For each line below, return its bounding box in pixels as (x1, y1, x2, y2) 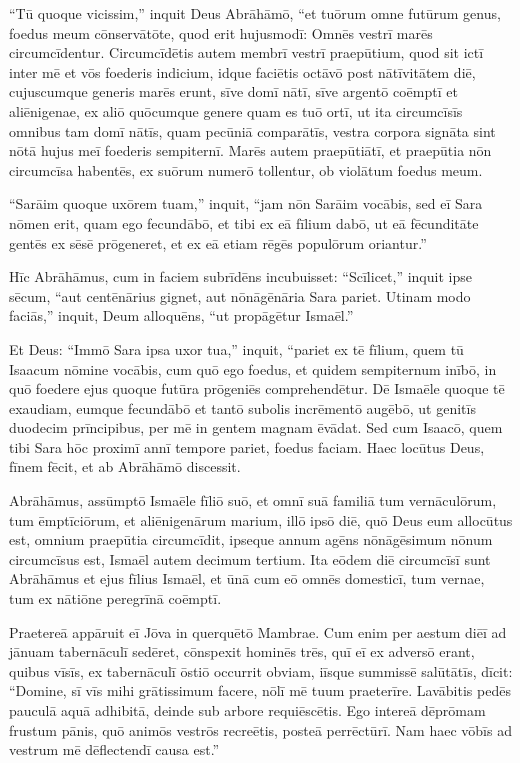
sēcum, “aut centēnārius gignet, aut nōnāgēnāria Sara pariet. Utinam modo (9, 285, 471, 306)
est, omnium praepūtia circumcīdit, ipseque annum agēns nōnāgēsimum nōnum (9, 529, 493, 550)
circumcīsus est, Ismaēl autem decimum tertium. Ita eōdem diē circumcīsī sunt (9, 548, 491, 569)
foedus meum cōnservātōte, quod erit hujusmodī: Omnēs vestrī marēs (9, 22, 433, 43)
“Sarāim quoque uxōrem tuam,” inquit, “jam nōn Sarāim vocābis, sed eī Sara (9, 193, 483, 214)
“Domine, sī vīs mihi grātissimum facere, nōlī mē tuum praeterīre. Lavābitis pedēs (9, 680, 511, 701)
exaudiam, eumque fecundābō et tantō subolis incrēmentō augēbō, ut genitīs (9, 397, 476, 418)
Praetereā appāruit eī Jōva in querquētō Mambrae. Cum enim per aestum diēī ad (9, 621, 507, 642)
